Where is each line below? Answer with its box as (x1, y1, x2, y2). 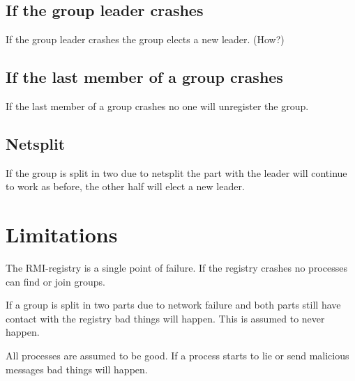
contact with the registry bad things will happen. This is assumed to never (6, 311, 325, 325)
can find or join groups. (6, 274, 105, 288)
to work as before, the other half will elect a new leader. (6, 179, 245, 194)
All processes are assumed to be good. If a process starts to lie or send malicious (6, 348, 349, 363)
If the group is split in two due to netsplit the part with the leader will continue (6, 165, 347, 180)
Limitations (6, 220, 118, 249)
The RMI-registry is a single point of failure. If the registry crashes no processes (6, 261, 347, 275)
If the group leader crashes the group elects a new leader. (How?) (6, 32, 285, 47)
